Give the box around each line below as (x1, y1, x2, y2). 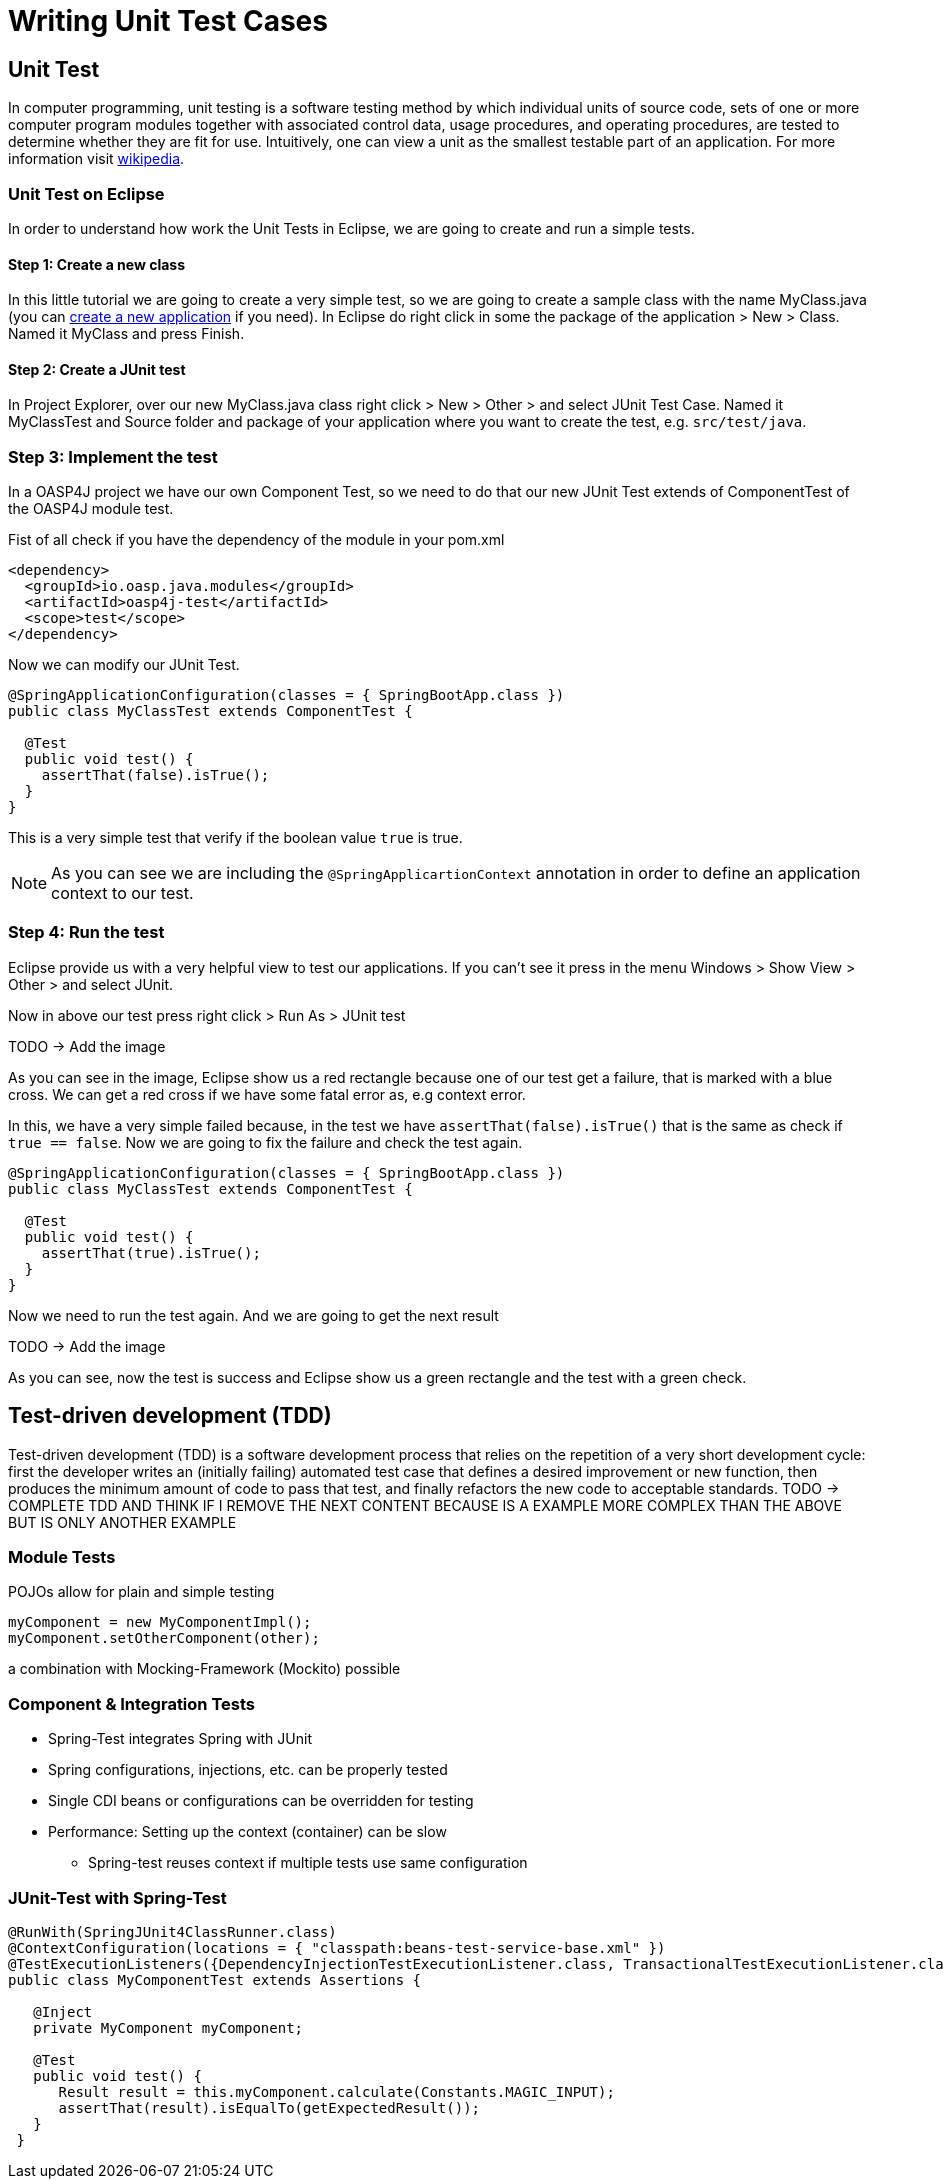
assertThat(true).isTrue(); (41, 1244, 261, 1261)
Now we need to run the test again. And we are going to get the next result (8, 1306, 499, 1324)
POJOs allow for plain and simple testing (8, 1583, 275, 1601)
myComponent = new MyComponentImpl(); (8, 1614, 312, 1631)
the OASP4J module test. (8, 500, 174, 518)
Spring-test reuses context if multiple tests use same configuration (88, 1854, 528, 1872)
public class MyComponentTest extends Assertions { (8, 1971, 422, 1988)
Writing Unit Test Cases (8, 4, 328, 38)
